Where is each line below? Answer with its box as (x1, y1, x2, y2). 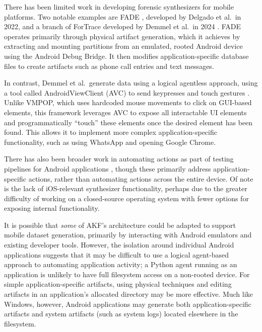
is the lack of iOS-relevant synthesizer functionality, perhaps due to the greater (4, 183, 247, 194)
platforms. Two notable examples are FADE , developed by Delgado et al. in (4, 11, 241, 22)
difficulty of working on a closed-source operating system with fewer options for (4, 193, 249, 203)
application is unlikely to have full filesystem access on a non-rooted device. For (4, 269, 250, 279)
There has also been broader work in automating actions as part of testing (4, 153, 234, 164)
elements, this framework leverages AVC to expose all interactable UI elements (4, 107, 247, 117)
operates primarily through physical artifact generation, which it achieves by (4, 31, 240, 41)
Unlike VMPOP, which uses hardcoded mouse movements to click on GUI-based (4, 97, 252, 108)
